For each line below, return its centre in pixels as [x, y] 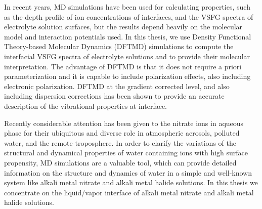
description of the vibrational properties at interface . [86, 106]
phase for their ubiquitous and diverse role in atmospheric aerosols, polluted [122, 133]
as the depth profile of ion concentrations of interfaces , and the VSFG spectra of [129, 16]
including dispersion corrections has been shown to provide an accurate [114, 96]
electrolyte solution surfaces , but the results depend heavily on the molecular [123, 27]
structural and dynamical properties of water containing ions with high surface [126, 153]
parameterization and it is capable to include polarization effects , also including [127, 76]
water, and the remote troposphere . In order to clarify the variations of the [120, 142]
